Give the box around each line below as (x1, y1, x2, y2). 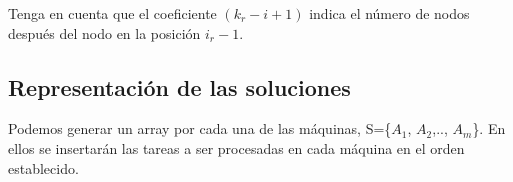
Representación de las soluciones (8, 71, 351, 102)
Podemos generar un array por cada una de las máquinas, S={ (8, 118, 392, 139)
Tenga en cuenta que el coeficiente (8, 3, 217, 23)
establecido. (8, 157, 79, 178)
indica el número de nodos (309, 3, 470, 23)
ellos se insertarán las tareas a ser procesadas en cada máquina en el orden (8, 137, 465, 158)
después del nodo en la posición (8, 22, 201, 43)
